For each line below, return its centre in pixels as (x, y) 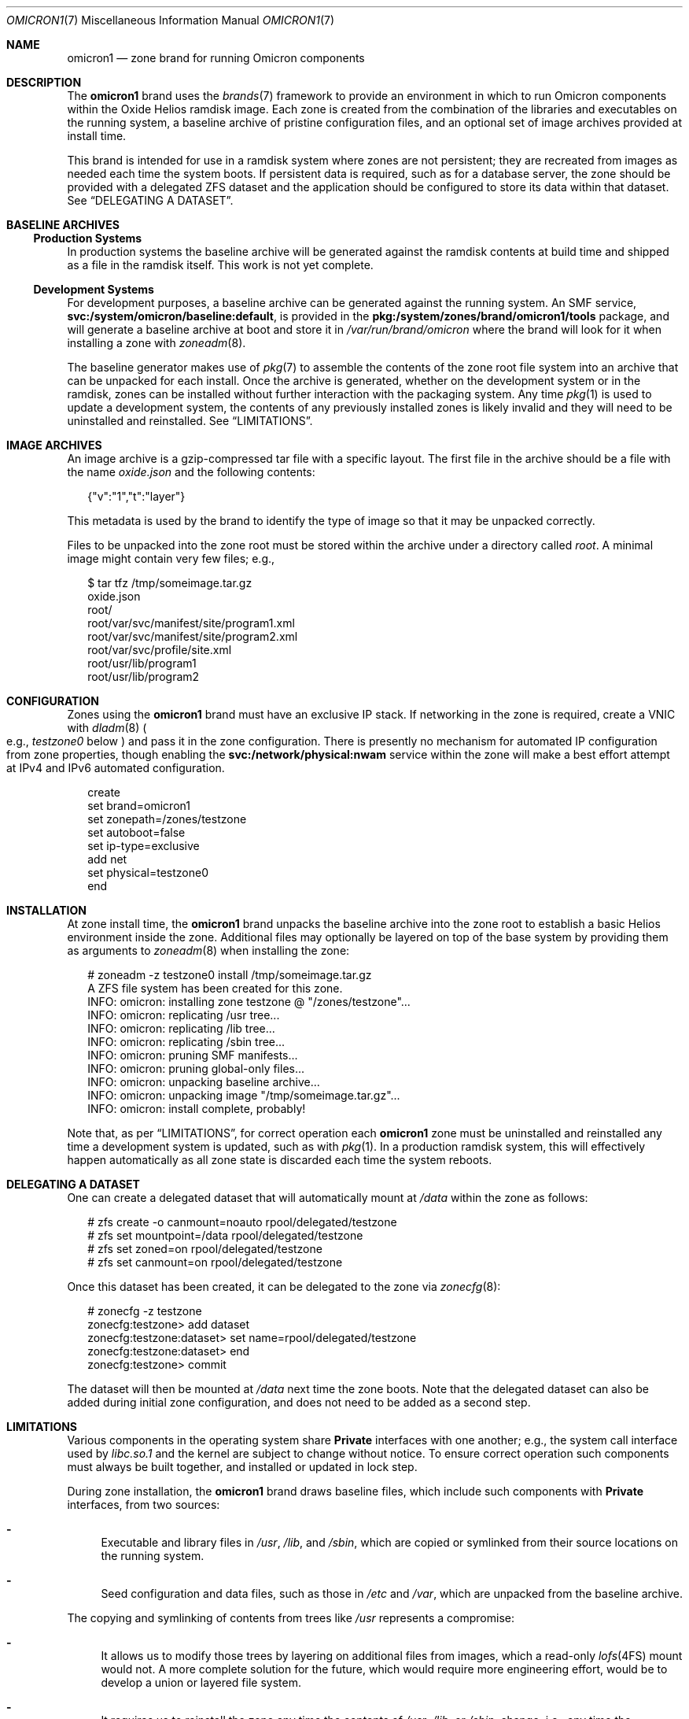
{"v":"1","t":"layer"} (136, 496)
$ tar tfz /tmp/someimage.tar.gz (170, 583)
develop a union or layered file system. (201, 1682)
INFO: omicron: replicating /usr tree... (184, 1015)
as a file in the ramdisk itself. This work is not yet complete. (220, 265)
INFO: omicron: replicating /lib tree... (181, 1028)
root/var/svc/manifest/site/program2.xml (193, 636)
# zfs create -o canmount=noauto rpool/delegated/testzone (242, 1222)
